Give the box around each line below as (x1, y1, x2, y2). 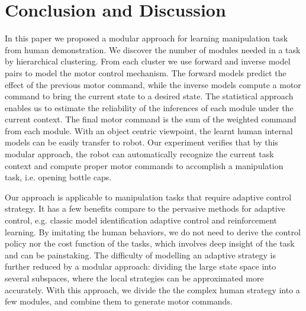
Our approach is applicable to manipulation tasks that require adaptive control (5, 190, 292, 203)
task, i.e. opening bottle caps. (5, 171, 112, 183)
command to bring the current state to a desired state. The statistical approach (5, 90, 294, 102)
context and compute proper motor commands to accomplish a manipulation (5, 159, 284, 171)
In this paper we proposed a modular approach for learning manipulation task (5, 32, 288, 44)
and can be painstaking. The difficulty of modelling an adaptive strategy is (5, 248, 276, 261)
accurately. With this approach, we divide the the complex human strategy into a (5, 283, 300, 296)
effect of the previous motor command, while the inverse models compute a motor (5, 78, 301, 90)
